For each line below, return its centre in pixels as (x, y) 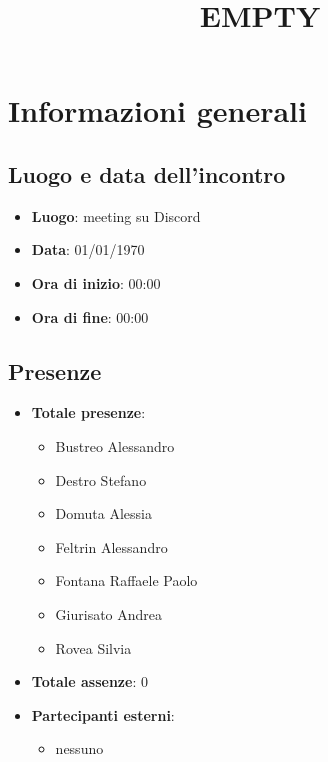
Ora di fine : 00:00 (90, 316)
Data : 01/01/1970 (88, 249)
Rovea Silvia (93, 647)
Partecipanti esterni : (103, 714)
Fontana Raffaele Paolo (126, 580)
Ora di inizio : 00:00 (96, 282)
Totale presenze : (88, 412)
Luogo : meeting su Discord (116, 215)
